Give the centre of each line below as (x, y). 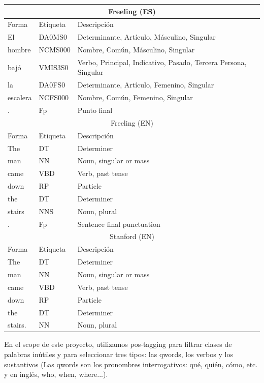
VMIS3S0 (54, 67)
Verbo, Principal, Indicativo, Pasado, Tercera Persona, (162, 62)
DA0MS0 (53, 37)
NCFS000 (54, 97)
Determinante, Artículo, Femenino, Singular (146, 85)
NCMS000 (55, 50)
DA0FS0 (52, 85)
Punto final (95, 110)
